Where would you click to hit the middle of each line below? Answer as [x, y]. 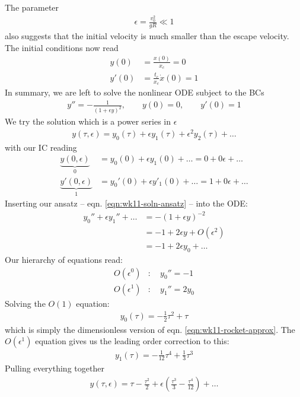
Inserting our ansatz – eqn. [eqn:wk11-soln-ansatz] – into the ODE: [126, 203]
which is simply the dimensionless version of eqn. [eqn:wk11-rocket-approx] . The [150, 329]
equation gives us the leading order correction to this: [132, 341]
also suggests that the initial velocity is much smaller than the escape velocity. [147, 36]
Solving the [25, 303]
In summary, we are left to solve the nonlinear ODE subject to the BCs [135, 92]
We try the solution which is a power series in [88, 121]
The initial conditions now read [62, 47]
